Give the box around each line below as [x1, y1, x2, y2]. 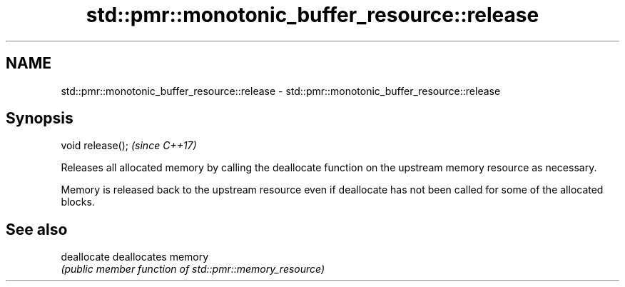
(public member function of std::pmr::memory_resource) [61, 263, 325, 276]
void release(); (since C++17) [61, 139, 197, 152]
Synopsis [6, 109, 73, 128]
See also [6, 220, 68, 238]
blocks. [61, 196, 95, 208]
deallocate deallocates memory [61, 251, 209, 263]
